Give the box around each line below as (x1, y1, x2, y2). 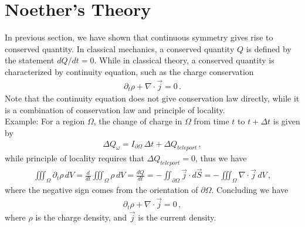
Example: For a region (5, 115, 85, 127)
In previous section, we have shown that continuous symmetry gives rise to (5, 31, 273, 43)
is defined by (246, 42, 292, 55)
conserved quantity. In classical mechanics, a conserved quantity (5, 42, 235, 55)
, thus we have (195, 152, 247, 164)
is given (273, 115, 300, 127)
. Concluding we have (211, 184, 289, 196)
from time (194, 115, 229, 127)
